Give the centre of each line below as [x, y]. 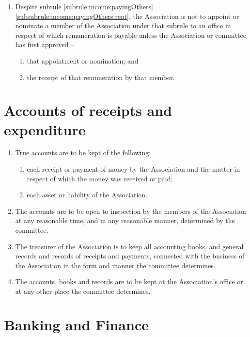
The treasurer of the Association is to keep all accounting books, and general [129, 246]
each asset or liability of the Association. [87, 195]
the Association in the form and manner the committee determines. [115, 265]
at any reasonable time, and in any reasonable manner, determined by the [125, 220]
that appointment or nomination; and [83, 60]
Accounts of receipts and [88, 110]
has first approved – [45, 44]
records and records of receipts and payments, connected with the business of [130, 256]
